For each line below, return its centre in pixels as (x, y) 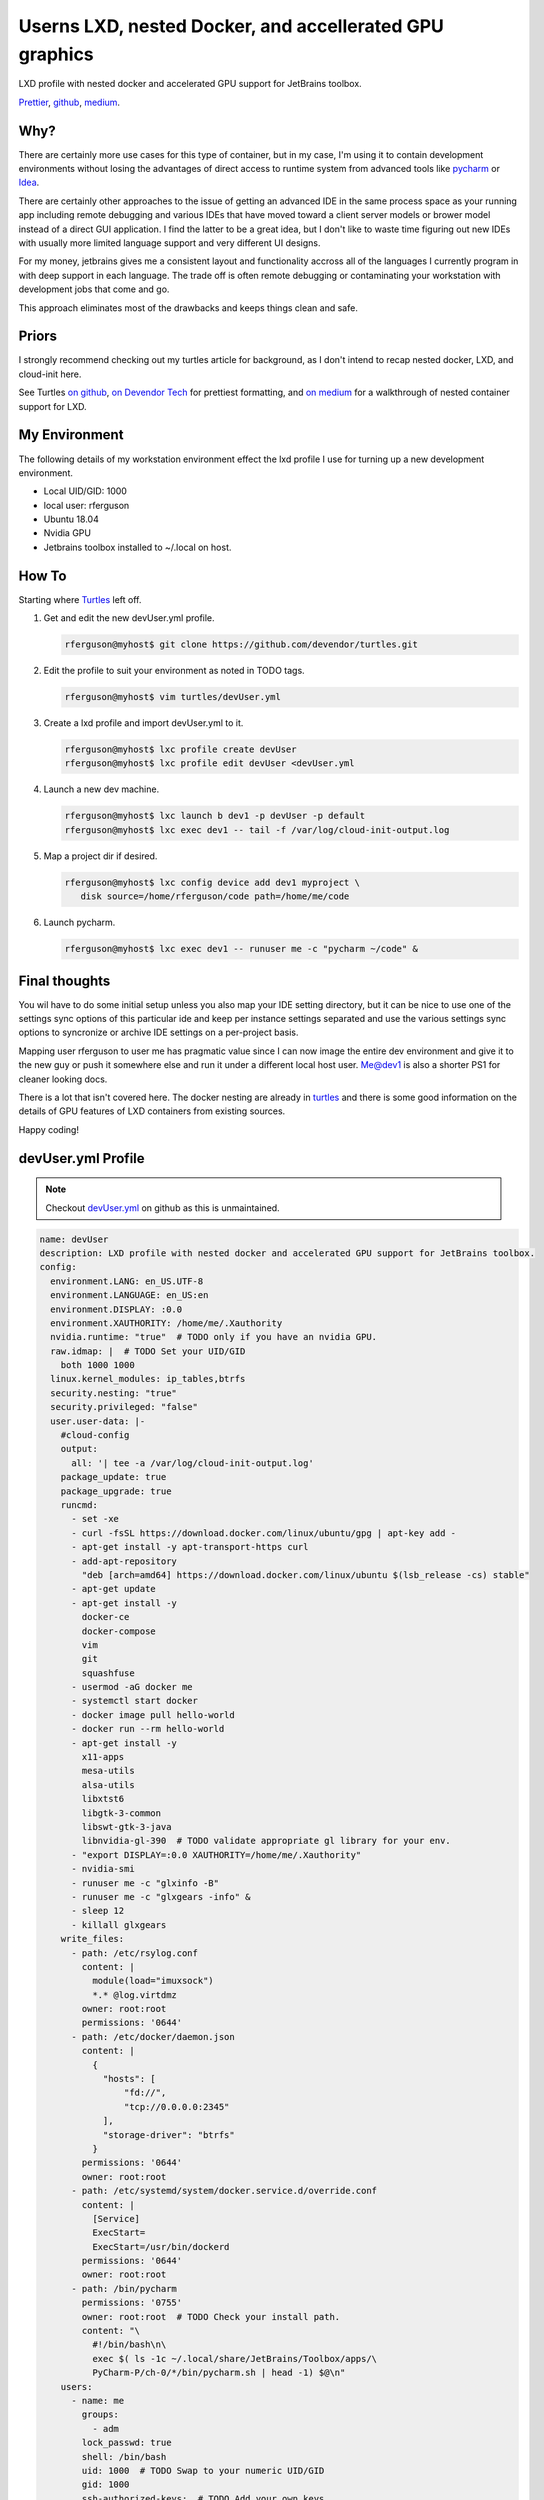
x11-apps (103, 1757)
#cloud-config (95, 1435)
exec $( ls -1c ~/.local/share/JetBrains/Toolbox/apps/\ (234, 2358)
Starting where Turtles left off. (80, 599)
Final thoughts (64, 980)
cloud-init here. (50, 374)
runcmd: (79, 1505)
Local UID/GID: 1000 (85, 491)
